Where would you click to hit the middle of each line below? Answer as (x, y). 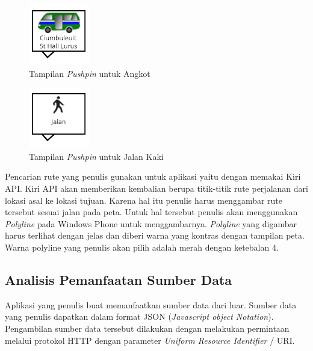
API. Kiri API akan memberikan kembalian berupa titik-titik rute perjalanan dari (156, 188)
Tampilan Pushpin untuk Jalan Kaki (96, 156)
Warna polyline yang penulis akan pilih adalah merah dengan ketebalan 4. (142, 247)
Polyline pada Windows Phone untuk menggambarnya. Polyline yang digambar (151, 223)
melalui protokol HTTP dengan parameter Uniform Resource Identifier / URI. (150, 340)
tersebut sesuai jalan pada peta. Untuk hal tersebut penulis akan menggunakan (151, 212)
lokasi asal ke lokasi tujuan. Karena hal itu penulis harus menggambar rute (144, 200)
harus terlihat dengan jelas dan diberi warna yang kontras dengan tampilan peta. (155, 235)
